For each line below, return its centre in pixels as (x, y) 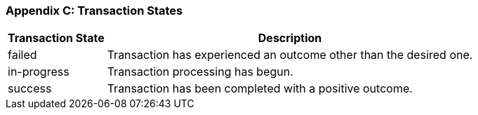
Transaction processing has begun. (200, 72)
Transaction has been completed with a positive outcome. (260, 89)
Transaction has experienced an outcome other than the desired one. (290, 55)
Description (290, 38)
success (30, 89)
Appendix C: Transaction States (94, 11)
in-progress (39, 72)
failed (22, 55)
